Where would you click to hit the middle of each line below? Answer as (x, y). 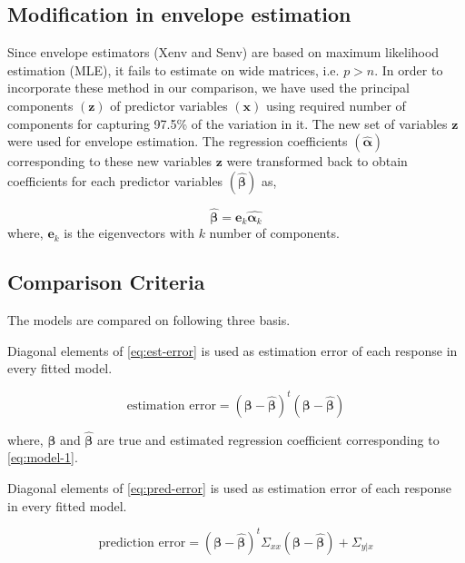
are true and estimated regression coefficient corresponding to (268, 439)
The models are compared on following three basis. (149, 320)
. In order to (409, 69)
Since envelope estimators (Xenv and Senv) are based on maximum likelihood (223, 52)
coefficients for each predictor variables (115, 180)
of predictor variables (169, 105)
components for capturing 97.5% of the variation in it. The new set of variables (228, 123)
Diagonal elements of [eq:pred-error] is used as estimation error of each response (230, 487)
